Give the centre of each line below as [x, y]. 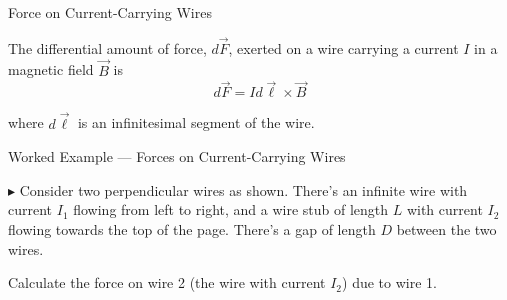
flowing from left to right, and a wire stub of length [231, 209]
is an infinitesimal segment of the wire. [196, 122]
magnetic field [51, 69]
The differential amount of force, [107, 47]
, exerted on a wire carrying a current [343, 47]
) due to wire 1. [389, 282]
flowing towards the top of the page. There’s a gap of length [192, 229]
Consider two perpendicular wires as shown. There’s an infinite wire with [243, 189]
